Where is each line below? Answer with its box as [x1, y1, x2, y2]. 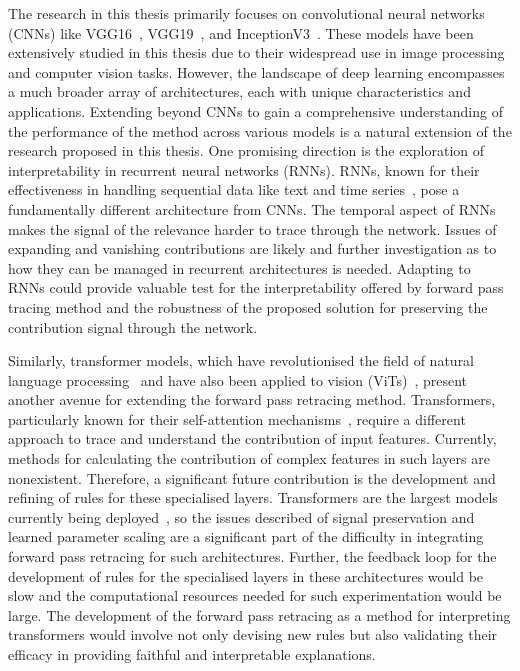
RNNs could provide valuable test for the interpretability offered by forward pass [8, 277, 504, 298]
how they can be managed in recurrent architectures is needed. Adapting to [8, 257, 471, 278]
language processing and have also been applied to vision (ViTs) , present [8, 369, 468, 390]
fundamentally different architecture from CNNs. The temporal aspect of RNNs [8, 198, 496, 219]
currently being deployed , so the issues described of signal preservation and [8, 506, 475, 527]
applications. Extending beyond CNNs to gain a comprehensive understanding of [8, 100, 503, 121]
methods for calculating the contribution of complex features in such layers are [8, 448, 490, 469]
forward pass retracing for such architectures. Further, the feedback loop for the [8, 546, 497, 567]
